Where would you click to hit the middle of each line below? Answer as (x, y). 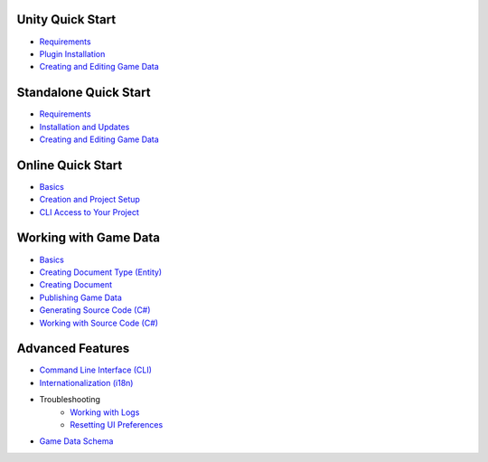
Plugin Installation (72, 53)
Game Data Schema (76, 441)
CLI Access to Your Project (89, 212)
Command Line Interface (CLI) (96, 370)
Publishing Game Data (80, 297)
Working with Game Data (88, 238)
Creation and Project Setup (89, 200)
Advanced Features (73, 349)
